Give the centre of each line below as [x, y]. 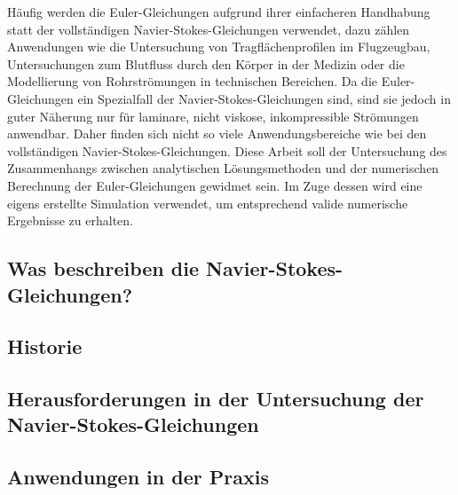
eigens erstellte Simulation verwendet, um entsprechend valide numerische [208, 203]
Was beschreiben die [103, 268]
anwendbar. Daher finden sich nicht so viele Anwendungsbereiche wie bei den [217, 134]
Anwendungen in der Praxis [138, 477]
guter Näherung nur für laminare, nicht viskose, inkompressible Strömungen [213, 116]
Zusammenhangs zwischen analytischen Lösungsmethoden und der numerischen [223, 168]
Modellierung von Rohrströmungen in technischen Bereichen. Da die [193, 81]
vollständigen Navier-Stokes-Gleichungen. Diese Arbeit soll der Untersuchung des [227, 150]
